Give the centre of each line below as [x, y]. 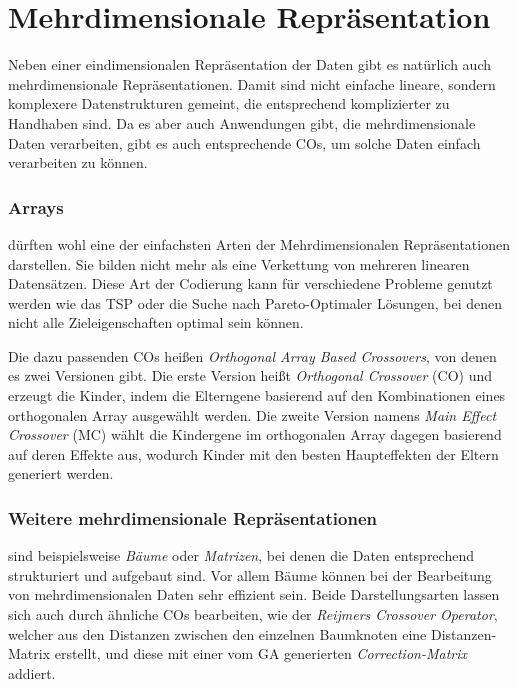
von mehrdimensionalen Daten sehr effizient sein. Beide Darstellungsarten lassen [254, 594]
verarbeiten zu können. [78, 162]
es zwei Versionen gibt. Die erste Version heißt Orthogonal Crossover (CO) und [250, 375]
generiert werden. [61, 473]
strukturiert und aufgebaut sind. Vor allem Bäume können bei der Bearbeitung [250, 574]
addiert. [32, 672]
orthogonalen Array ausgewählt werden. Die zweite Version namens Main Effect [252, 414]
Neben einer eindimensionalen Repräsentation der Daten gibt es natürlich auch [250, 64]
